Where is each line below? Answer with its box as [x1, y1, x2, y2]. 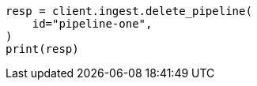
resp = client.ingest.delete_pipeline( [6, 5, 252, 17]
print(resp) [6, 43, 79, 55]
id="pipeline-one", [32, 17, 153, 30]
